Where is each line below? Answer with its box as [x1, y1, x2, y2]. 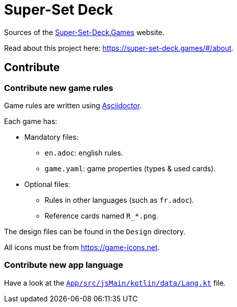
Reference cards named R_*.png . [45, 211, 159, 220]
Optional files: [24, 179, 70, 189]
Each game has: [4, 116, 57, 126]
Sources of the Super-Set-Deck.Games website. [4, 27, 165, 37]
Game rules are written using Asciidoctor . [4, 101, 142, 110]
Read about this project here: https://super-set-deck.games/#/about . [4, 43, 234, 52]
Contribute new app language [4, 260, 124, 270]
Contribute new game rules [4, 82, 113, 93]
